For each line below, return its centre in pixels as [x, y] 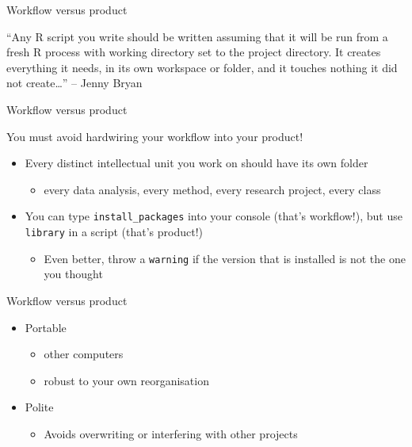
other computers [84, 354]
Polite [39, 407]
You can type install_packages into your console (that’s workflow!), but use [214, 216]
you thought [73, 274]
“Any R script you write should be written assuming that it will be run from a [197, 36]
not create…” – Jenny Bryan [74, 83]
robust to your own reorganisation [126, 380]
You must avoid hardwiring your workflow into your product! [155, 136]
